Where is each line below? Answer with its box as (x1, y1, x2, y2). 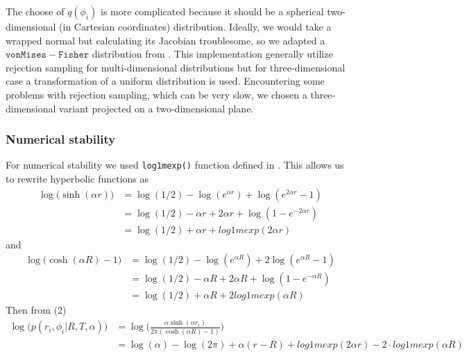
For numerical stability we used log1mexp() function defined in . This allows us (6, 158, 344, 172)
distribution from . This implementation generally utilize (92, 46, 333, 61)
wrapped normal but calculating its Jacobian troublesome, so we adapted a (6, 33, 325, 47)
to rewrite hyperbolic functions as (6, 171, 149, 186)
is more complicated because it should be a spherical (101, 4, 324, 18)
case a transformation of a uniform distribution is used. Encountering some (6, 74, 325, 88)
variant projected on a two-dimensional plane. (59, 101, 254, 115)
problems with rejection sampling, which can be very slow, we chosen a (6, 87, 307, 101)
